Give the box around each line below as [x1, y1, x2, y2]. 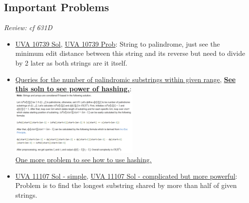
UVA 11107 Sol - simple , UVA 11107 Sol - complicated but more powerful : [15, 170, 237, 181]
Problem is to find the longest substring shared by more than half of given [15, 180, 237, 190]
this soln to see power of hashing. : [15, 84, 132, 94]
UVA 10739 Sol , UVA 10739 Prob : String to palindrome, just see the [15, 38, 220, 49]
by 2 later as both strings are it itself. [15, 57, 127, 68]
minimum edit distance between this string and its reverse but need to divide [15, 48, 246, 58]
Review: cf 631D [4, 22, 53, 33]
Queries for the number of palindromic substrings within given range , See [15, 74, 236, 84]
